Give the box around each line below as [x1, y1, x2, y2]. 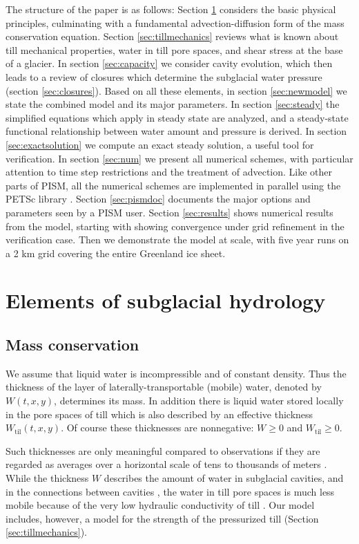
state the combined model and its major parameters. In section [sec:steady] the [6, 97, 340, 111]
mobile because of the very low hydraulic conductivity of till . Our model [6, 498, 315, 512]
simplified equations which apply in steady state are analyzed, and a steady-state [6, 110, 349, 124]
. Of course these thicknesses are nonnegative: [61, 420, 254, 435]
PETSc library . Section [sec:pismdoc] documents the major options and [6, 191, 311, 206]
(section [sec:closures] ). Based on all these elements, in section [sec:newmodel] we [6, 83, 347, 97]
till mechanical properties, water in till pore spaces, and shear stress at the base [6, 42, 343, 57]
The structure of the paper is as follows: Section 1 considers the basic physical [6, 2, 336, 16]
